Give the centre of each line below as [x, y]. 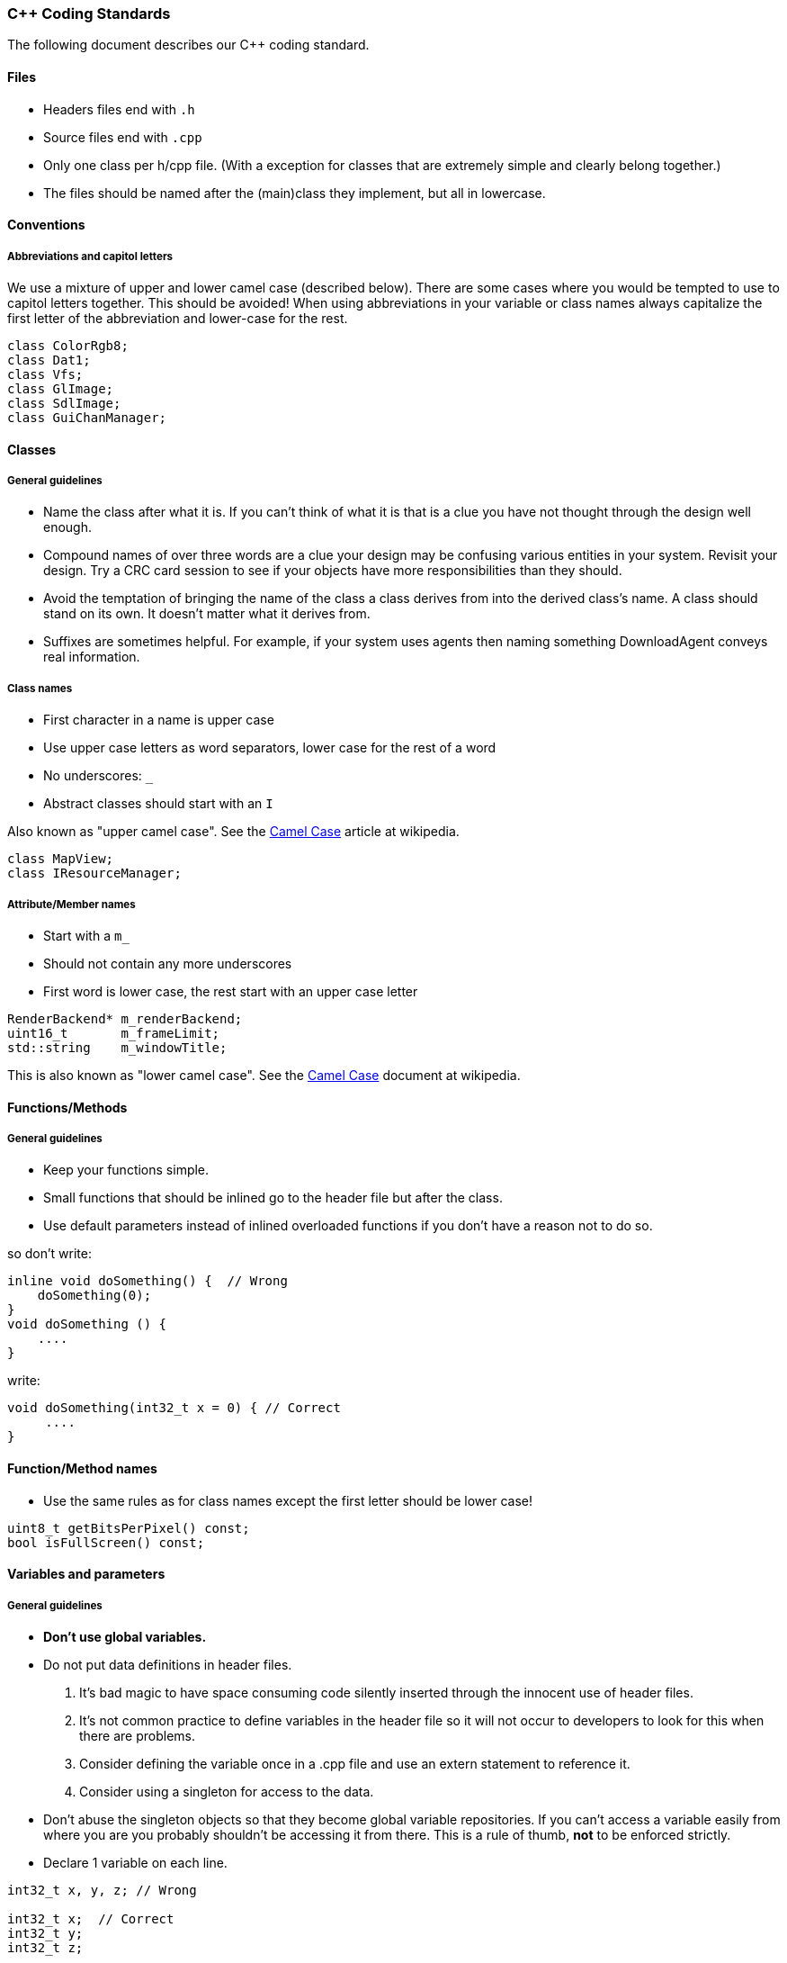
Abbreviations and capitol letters [90, 256]
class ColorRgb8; [68, 345]
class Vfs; [45, 374]
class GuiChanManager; [87, 417]
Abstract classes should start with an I [158, 804]
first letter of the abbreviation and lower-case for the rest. [178, 318]
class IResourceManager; [94, 873]
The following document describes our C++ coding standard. [188, 45]
